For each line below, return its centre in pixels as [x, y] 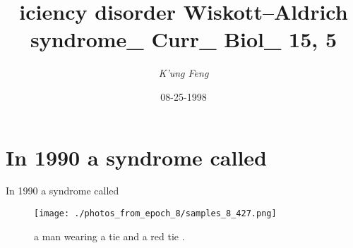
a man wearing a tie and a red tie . [109, 236]
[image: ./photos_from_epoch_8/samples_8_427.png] [155, 214]
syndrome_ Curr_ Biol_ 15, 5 [184, 39]
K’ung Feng [184, 73]
